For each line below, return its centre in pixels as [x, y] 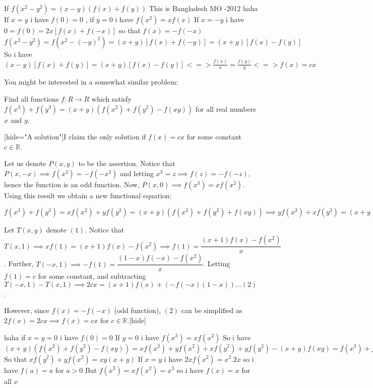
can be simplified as [212, 310]
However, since [27, 310]
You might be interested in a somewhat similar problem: [91, 82]
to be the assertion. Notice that [127, 163]
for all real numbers [226, 108]
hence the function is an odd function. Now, [72, 184]
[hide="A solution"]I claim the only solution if [75, 137]
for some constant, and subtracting [92, 276]
